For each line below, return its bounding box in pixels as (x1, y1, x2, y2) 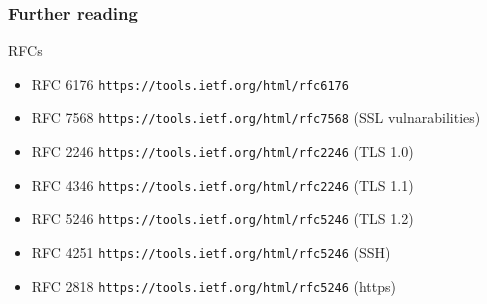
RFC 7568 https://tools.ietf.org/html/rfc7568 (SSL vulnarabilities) (31, 107, 481, 128)
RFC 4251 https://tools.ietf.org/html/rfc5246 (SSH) (31, 242, 391, 263)
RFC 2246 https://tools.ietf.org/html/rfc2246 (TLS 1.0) (31, 141, 414, 162)
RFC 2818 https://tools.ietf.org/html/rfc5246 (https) (31, 275, 396, 296)
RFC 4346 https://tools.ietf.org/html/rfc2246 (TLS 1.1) (31, 174, 414, 195)
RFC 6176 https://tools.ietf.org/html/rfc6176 (31, 73, 349, 94)
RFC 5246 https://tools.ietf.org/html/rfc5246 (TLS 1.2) (31, 208, 414, 229)
